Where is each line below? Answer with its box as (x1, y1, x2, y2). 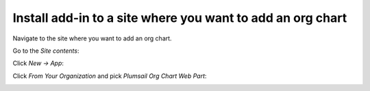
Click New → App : (12, 59, 64, 68)
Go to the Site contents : (12, 47, 79, 55)
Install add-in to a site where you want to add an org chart (12, 10, 347, 25)
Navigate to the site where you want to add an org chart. (12, 34, 172, 42)
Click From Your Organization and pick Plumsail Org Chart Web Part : (12, 72, 207, 80)
